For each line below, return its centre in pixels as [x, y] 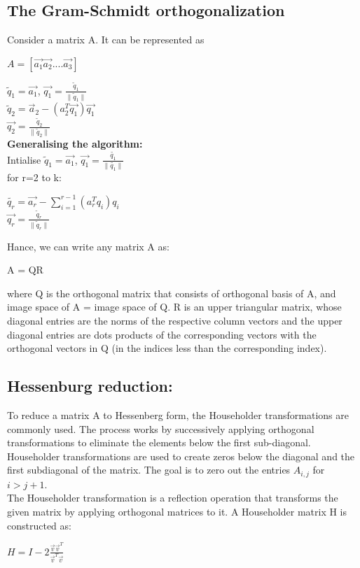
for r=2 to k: [34, 177]
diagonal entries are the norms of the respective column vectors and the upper [175, 320]
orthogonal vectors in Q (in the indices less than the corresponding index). [167, 348]
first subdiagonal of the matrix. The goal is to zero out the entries [149, 470]
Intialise [24, 159]
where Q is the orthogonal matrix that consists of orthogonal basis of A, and [172, 293]
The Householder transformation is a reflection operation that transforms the [173, 498]
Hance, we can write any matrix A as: [88, 246]
